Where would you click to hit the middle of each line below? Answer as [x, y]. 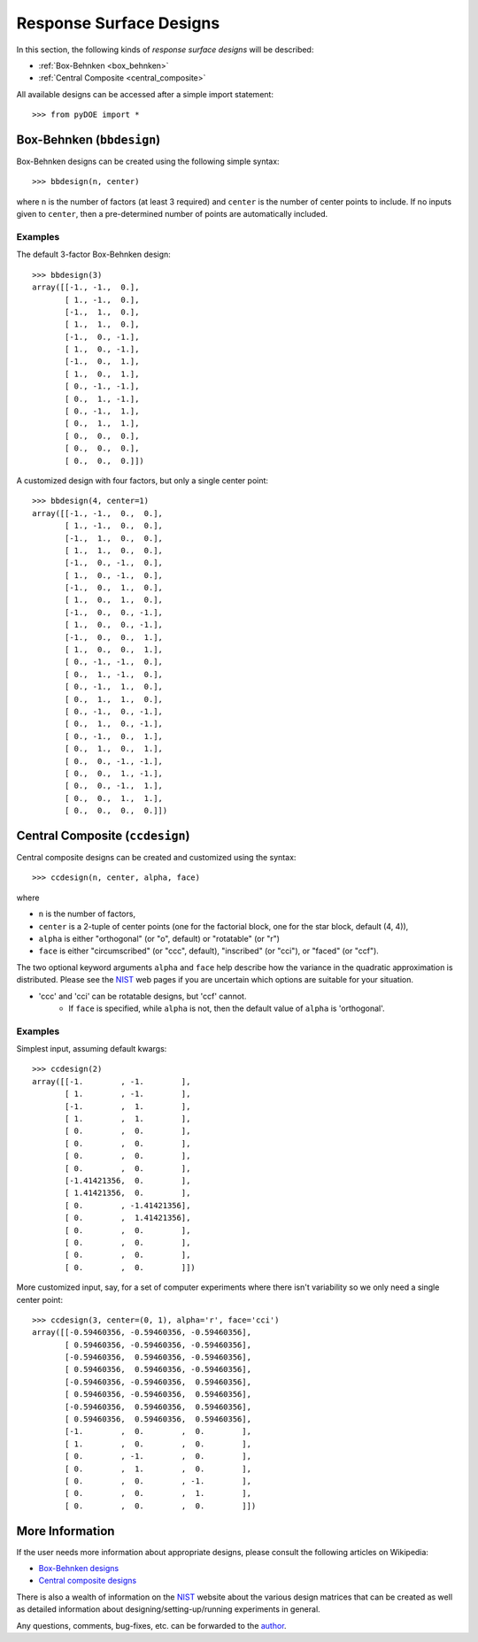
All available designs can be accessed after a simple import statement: [145, 94]
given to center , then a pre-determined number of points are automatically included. [172, 214]
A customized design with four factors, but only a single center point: [143, 480]
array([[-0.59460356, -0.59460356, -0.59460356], [142, 1333]
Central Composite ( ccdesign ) [103, 835]
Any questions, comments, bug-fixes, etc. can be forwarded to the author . [151, 1625]
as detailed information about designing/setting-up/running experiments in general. [168, 1609]
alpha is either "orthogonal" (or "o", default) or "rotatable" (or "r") [159, 938]
